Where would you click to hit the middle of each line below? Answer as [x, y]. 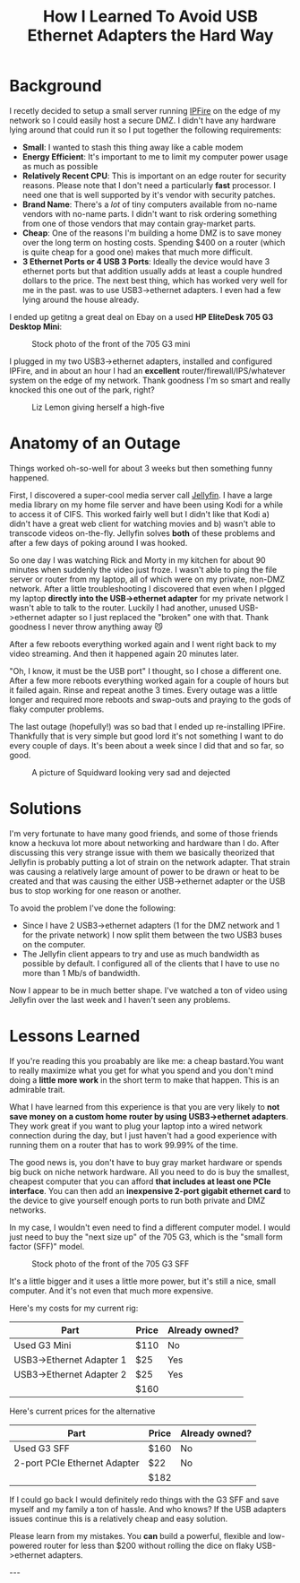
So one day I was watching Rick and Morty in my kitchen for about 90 [137, 560]
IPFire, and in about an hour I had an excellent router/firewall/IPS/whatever [147, 370]
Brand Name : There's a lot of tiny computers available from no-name [150, 204]
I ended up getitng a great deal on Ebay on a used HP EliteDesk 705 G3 [141, 316]
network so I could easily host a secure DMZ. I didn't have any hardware [142, 120]
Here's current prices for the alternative [82, 1411]
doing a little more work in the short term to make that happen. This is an [144, 1080]
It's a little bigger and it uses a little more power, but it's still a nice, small [142, 1281]
